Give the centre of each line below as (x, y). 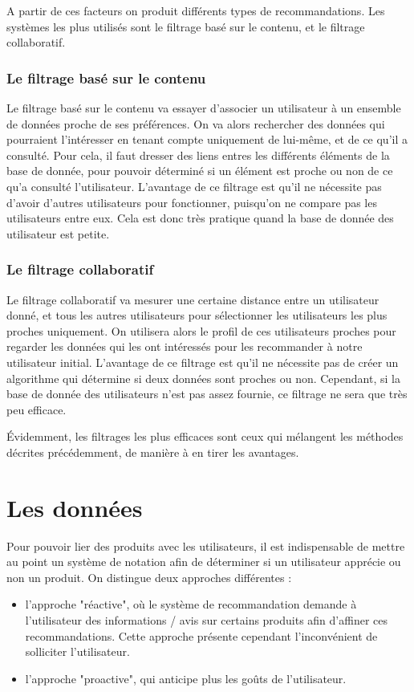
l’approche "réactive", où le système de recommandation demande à (191, 604)
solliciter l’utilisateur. (77, 651)
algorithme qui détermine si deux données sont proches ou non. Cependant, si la (203, 378)
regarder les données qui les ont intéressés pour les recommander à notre (185, 346)
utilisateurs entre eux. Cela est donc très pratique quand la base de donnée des (200, 218)
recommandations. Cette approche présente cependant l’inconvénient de (201, 635)
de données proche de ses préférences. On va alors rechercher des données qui (196, 123)
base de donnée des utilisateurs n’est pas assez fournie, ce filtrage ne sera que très (207, 394)
